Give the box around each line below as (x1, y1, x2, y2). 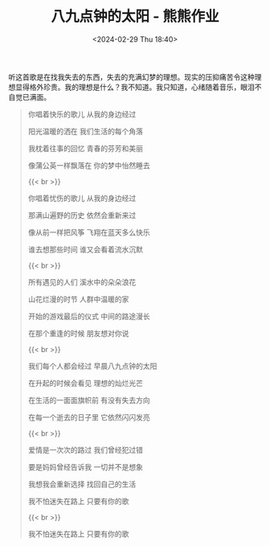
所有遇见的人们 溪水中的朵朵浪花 (27, 277, 137, 286)
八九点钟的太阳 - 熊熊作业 (51, 7, 219, 26)
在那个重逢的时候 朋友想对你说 (27, 328, 129, 338)
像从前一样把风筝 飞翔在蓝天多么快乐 (27, 227, 150, 237)
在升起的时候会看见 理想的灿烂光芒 (27, 378, 143, 388)
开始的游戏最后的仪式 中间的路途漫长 (27, 311, 150, 321)
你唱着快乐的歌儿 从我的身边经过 (27, 109, 137, 119)
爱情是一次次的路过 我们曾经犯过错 (27, 445, 143, 454)
